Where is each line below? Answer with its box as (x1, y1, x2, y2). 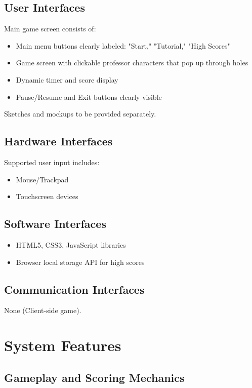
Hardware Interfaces (4, 133, 113, 149)
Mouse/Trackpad (16, 174, 69, 184)
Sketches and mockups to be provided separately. (4, 108, 156, 119)
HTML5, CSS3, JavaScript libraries (16, 239, 126, 250)
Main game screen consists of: (4, 23, 96, 34)
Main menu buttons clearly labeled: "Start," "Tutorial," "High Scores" (16, 40, 230, 51)
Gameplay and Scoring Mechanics (4, 369, 185, 385)
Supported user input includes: (4, 157, 100, 167)
